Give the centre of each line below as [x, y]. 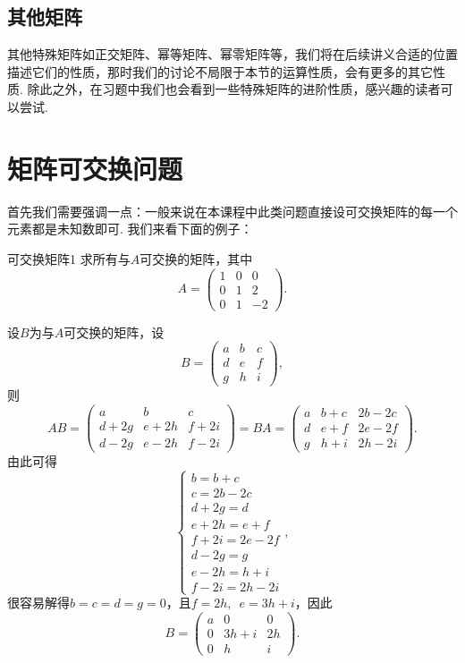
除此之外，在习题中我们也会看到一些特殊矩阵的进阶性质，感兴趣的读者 [234, 89]
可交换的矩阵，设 [114, 331]
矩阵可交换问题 [95, 168]
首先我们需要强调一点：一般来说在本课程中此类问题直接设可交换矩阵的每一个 [232, 211]
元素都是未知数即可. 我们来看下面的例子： [130, 229]
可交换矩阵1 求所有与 [69, 258]
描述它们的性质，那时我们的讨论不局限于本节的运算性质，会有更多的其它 [220, 71]
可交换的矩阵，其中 [196, 258]
